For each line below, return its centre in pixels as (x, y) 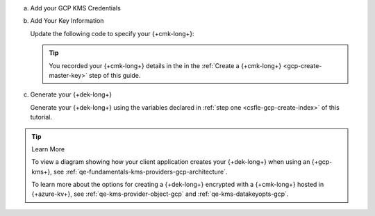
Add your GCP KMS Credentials (75, 8)
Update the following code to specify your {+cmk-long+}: (112, 33)
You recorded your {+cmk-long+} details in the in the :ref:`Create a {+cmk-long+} (165, 65)
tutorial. (41, 117)
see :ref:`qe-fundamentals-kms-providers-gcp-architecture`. (140, 172)
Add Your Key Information (67, 21)
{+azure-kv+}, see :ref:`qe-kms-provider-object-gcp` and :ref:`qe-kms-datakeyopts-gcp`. (160, 194)
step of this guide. (115, 75)
